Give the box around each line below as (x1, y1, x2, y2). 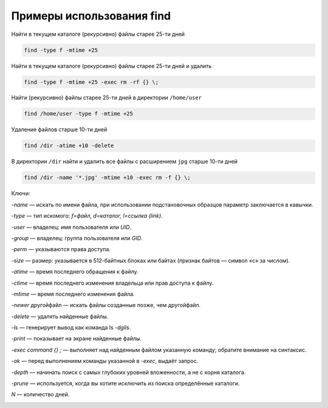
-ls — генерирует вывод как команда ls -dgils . (11, 324, 131, 331)
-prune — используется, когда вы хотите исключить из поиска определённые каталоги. (11, 380, 240, 387)
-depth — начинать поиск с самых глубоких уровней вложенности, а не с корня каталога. (11, 368, 246, 376)
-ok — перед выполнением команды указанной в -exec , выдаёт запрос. (11, 358, 199, 365)
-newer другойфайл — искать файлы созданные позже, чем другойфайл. (11, 302, 201, 309)
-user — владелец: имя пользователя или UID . (11, 223, 132, 230)
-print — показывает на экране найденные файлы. (11, 335, 142, 342)
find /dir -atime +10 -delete (24, 142, 114, 149)
